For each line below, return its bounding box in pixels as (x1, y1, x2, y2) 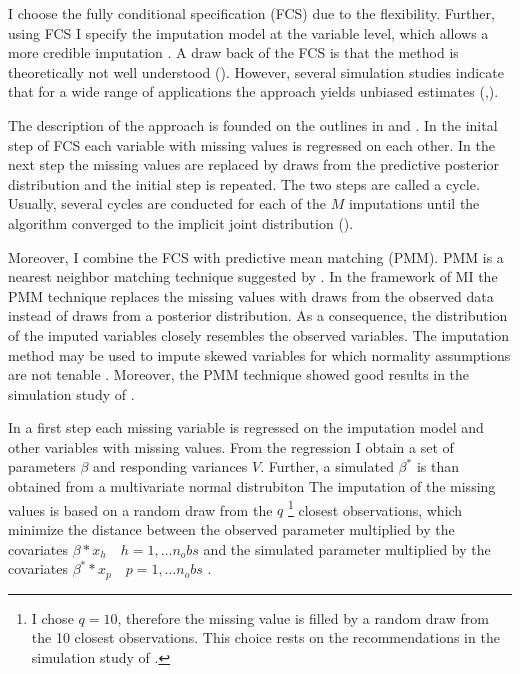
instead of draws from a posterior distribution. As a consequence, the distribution (8, 305, 508, 326)
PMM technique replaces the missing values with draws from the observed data (8, 285, 494, 306)
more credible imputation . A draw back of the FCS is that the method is (8, 42, 459, 63)
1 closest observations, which (287, 496, 463, 520)
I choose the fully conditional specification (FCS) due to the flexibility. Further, (8, 3, 495, 23)
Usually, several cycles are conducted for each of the (8, 193, 327, 214)
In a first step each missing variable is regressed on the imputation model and (8, 417, 484, 438)
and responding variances (93, 456, 248, 477)
